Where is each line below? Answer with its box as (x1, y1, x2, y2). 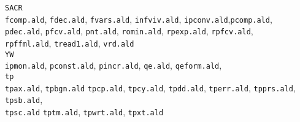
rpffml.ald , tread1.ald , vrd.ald (5, 36, 134, 49)
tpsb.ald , (5, 93, 43, 106)
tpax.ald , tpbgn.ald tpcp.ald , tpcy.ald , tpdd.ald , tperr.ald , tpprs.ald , (5, 81, 296, 94)
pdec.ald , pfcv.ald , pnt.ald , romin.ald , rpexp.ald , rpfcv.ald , (5, 25, 253, 37)
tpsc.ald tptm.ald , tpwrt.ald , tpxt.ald (5, 105, 164, 118)
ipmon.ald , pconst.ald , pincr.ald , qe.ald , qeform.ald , (5, 59, 222, 72)
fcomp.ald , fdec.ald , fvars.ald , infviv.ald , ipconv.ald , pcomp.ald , (5, 12, 272, 25)
